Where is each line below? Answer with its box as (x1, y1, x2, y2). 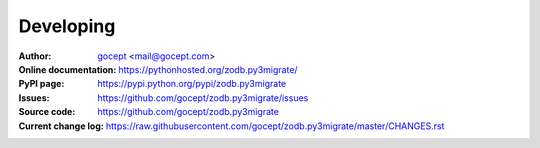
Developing (18, 15, 116, 37)
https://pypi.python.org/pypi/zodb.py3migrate (97, 78, 287, 90)
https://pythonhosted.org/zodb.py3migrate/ (118, 63, 299, 75)
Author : (18, 50, 52, 62)
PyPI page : (18, 78, 65, 90)
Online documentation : (18, 63, 117, 75)
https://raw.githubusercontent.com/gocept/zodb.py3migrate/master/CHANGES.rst (105, 120, 445, 132)
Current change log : (18, 120, 104, 132)
